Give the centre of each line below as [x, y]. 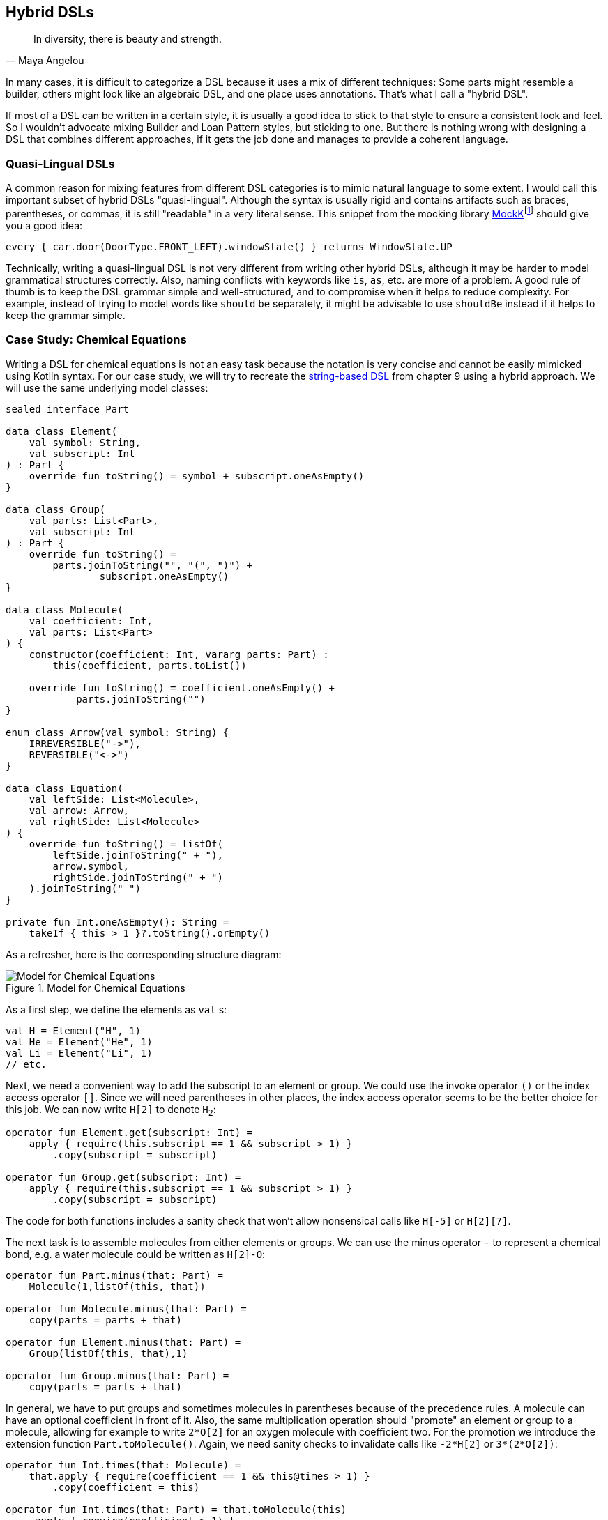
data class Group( [56, 509]
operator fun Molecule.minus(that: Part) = [126, 1309]
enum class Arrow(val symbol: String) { [117, 732]
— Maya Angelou [45, 61]
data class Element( [62, 431]
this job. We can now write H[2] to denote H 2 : [111, 1110]
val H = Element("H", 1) [73, 1030]
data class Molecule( [64, 609]
